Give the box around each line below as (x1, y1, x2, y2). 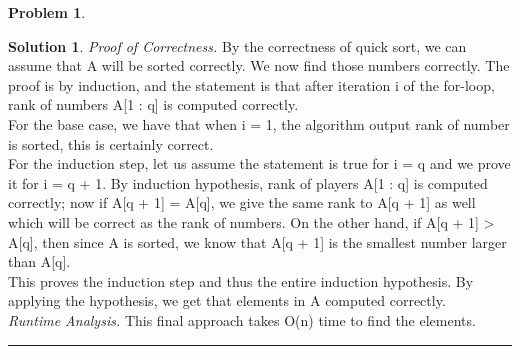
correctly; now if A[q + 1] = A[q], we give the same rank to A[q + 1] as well (8, 192, 476, 213)
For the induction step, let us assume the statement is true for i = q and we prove (8, 153, 511, 174)
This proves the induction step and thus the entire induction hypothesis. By (8, 270, 474, 291)
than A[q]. (8, 251, 71, 272)
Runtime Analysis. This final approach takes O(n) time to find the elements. (8, 309, 476, 330)
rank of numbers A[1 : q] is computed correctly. (8, 94, 299, 115)
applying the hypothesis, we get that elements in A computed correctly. (8, 290, 446, 311)
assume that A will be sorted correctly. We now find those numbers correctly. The (8, 55, 510, 76)
